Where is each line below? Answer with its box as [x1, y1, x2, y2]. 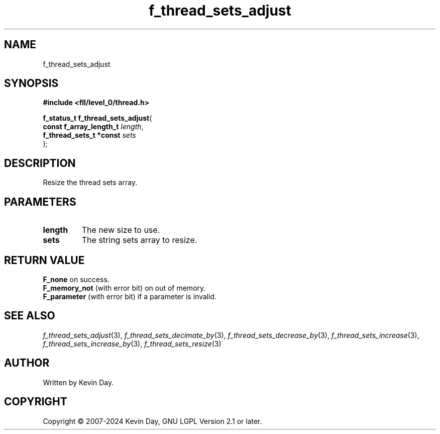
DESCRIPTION [4, 156, 76, 169]
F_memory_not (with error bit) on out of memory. [43, 283, 206, 292]
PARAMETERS [4, 195, 76, 208]
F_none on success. [43, 275, 109, 284]
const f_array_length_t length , [43, 122, 144, 131]
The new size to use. [81, 225, 160, 235]
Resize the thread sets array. [43, 178, 138, 187]
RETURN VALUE [4, 253, 85, 267]
